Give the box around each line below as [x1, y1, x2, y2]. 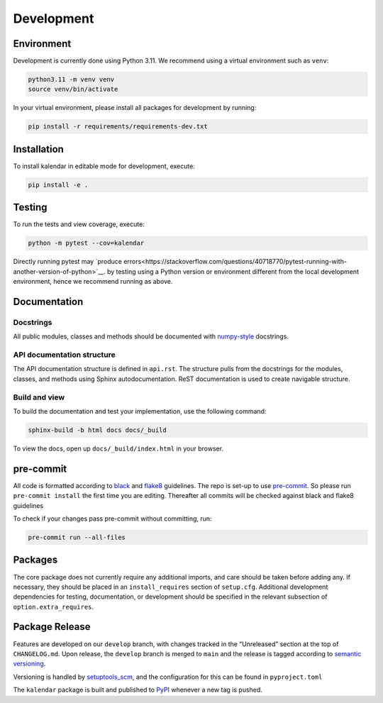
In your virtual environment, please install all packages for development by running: [13, 104, 257, 112]
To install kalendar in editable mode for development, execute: [13, 162, 195, 170]
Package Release [13, 621, 91, 633]
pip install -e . [28, 181, 89, 189]
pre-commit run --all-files [28, 533, 126, 541]
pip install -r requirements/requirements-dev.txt [28, 123, 209, 131]
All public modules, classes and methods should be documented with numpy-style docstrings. [13, 332, 289, 341]
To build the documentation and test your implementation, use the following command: [13, 406, 267, 415]
